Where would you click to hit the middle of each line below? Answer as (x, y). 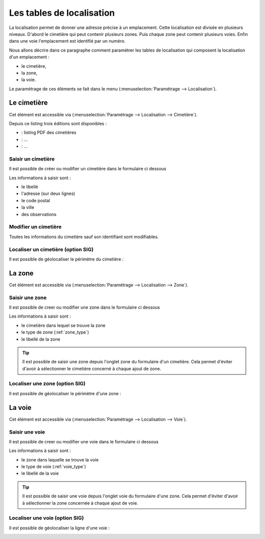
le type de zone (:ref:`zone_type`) (55, 332)
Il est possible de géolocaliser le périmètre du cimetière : (66, 259)
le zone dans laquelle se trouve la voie (60, 459)
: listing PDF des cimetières (49, 133)
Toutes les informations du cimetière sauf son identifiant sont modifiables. (84, 237)
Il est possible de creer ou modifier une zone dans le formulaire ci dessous (85, 307)
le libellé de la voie (40, 473)
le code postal (36, 200)
